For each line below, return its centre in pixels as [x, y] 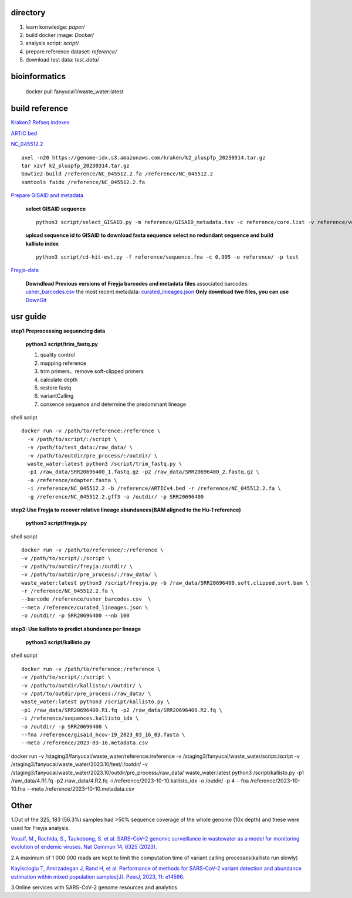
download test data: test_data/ [62, 60]
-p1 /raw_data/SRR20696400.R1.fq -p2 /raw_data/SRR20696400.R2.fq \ [122, 710]
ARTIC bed [24, 133]
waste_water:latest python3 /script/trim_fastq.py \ [105, 464]
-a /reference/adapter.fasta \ [72, 480]
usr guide [29, 317]
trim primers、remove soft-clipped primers [92, 371]
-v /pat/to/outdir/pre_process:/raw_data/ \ [87, 694]
